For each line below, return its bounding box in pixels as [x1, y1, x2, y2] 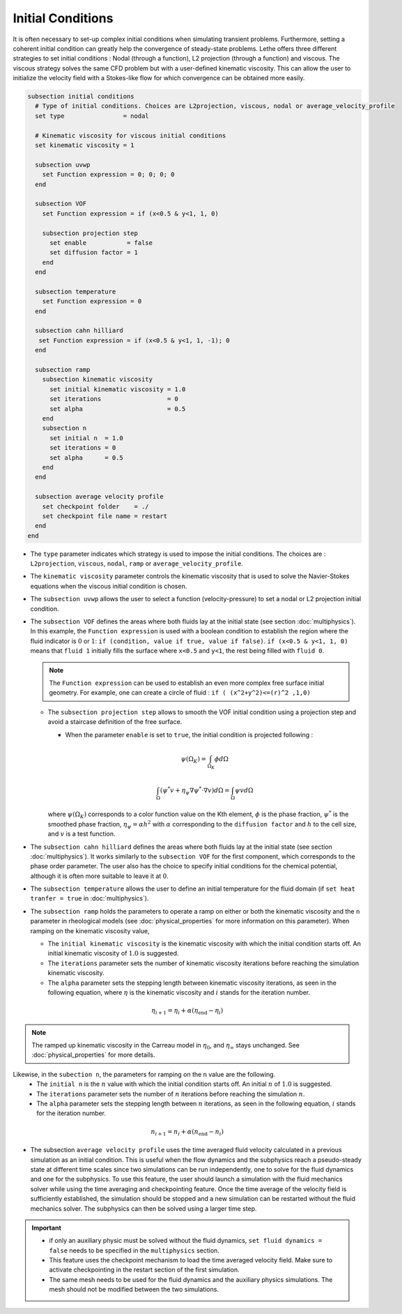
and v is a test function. [47, 830, 116, 838]
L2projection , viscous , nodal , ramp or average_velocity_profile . [30, 559, 243, 568]
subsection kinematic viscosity [42, 375, 153, 384]
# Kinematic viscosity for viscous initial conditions [35, 131, 226, 139]
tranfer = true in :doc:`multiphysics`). [30, 894, 149, 903]
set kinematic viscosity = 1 [35, 142, 135, 149]
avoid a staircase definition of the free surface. [47, 718, 183, 726]
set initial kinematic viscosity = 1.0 [49, 385, 186, 393]
